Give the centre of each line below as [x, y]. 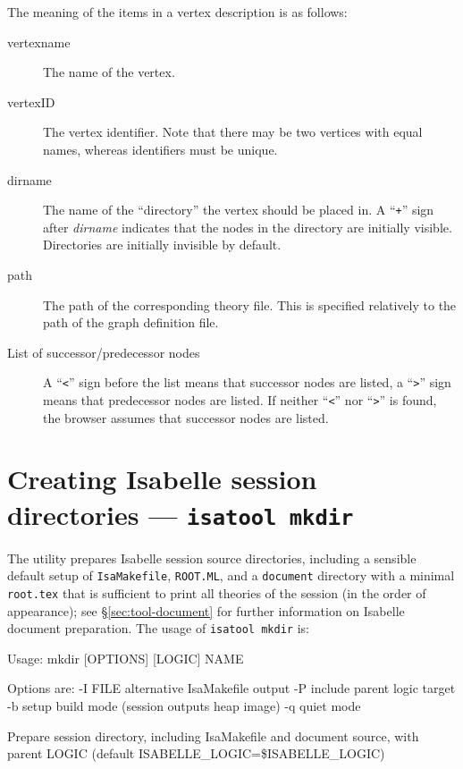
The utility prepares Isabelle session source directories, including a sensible [212, 558]
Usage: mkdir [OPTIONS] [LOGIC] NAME [126, 658]
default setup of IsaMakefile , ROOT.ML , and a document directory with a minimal [231, 575]
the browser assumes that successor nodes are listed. [186, 417]
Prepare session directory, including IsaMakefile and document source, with [213, 735]
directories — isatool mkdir [181, 514]
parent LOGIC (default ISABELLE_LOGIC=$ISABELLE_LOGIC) [196, 753]
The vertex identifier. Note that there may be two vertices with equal [233, 132]
